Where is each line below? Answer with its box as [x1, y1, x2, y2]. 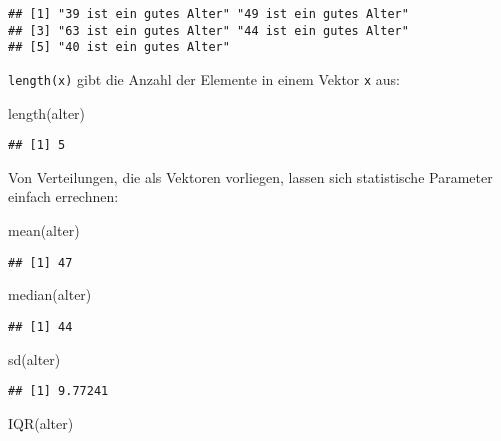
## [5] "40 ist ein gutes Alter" [8, 40, 230, 55]
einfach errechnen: [8, 186, 119, 207]
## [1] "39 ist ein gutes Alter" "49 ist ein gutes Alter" [8, 7, 409, 21]
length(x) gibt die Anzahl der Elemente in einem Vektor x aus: [8, 68, 401, 89]
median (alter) [8, 284, 92, 305]
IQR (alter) [8, 412, 74, 433]
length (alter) [8, 102, 86, 123]
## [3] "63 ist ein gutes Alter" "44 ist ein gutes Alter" [8, 23, 409, 38]
